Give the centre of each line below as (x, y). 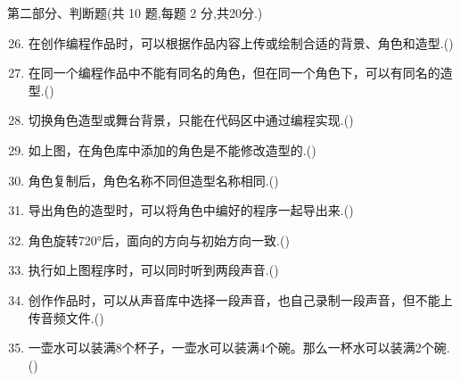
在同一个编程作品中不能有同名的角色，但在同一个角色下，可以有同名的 (234, 73)
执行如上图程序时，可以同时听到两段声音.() (153, 270)
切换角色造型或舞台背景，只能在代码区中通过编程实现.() (191, 120)
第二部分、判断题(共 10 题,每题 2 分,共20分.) (135, 12)
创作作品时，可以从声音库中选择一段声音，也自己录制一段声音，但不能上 (240, 299)
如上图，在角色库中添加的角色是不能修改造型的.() (172, 149)
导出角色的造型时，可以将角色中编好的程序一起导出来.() (191, 210)
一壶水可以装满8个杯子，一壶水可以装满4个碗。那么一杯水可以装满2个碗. (239, 348)
